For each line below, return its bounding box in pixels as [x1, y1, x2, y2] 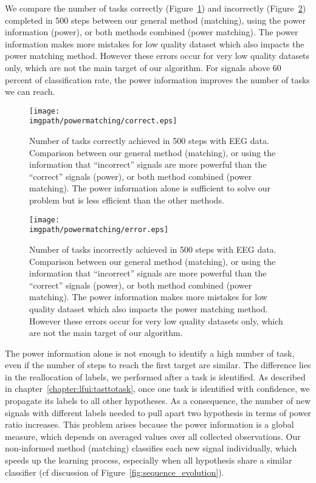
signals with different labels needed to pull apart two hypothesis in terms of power [5, 406, 311, 419]
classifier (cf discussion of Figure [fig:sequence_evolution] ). [5, 465, 224, 478]
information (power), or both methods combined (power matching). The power [5, 26, 298, 38]
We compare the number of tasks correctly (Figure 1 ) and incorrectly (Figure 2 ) [5, 2, 306, 14]
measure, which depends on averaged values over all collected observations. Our [5, 430, 301, 442]
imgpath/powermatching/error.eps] [29, 225, 169, 235]
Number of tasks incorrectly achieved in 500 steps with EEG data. [29, 242, 276, 255]
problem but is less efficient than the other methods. [29, 194, 224, 207]
